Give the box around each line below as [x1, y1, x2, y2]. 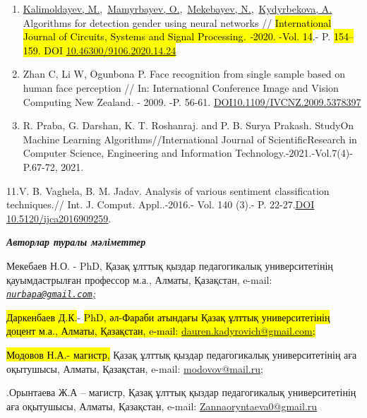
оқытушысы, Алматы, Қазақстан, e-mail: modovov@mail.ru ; [6, 361, 263, 376]
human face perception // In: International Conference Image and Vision [23, 80, 339, 95]
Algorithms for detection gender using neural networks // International [23, 15, 332, 30]
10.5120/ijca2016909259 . [6, 210, 112, 225]
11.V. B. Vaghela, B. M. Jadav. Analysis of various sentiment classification [6, 183, 330, 198]
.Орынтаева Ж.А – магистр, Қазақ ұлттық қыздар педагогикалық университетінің [6, 385, 356, 400]
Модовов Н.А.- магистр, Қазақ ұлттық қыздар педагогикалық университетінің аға [6, 347, 357, 362]
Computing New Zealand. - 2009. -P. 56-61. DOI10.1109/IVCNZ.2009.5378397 [23, 94, 361, 109]
